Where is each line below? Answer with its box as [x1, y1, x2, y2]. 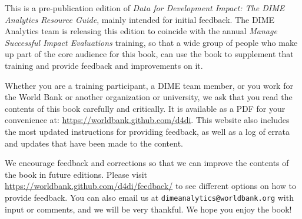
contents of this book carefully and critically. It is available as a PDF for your [5, 102, 286, 114]
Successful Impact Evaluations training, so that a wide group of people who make [5, 36, 298, 48]
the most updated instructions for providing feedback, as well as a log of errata [5, 125, 290, 137]
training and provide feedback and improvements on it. [5, 59, 203, 71]
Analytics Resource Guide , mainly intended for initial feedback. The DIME [5, 13, 275, 25]
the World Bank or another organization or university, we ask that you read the [5, 91, 293, 103]
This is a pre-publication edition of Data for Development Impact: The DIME [5, 2, 285, 14]
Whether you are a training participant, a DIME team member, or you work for [5, 79, 293, 91]
